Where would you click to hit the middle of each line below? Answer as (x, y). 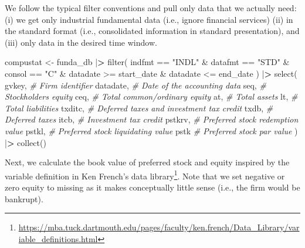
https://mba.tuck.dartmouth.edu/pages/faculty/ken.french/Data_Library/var (159, 227)
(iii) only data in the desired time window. (81, 42)
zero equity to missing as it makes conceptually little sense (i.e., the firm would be (152, 187)
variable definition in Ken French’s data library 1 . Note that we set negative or (145, 175)
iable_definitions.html (58, 238)
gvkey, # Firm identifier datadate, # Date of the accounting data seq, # (135, 85)
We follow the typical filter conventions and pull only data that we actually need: (151, 8)
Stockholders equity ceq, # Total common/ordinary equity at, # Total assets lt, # (151, 96)
